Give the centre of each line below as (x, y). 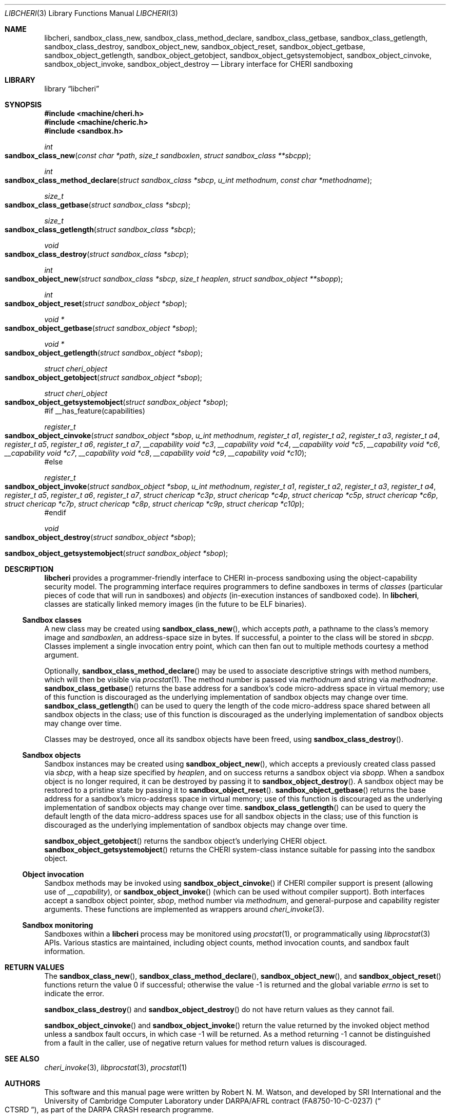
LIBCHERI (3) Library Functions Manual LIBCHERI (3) (91, 13)
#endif (55, 513)
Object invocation (53, 874)
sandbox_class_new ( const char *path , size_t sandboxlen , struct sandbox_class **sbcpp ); (158, 155)
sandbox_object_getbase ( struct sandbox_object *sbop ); (101, 328)
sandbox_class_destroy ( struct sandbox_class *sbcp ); (97, 254)
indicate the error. (74, 993)
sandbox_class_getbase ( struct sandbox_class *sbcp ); (97, 205)
